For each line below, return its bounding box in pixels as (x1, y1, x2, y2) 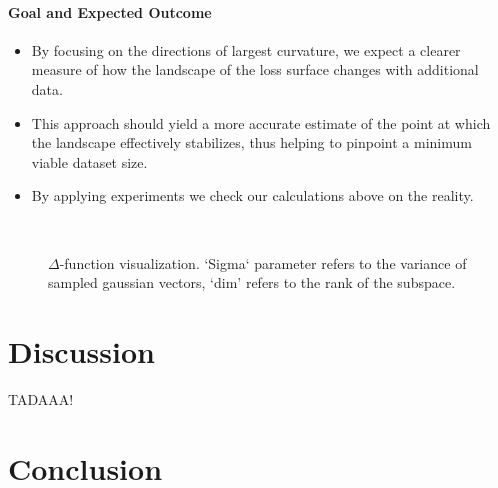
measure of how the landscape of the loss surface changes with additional (31, 59, 479, 80)
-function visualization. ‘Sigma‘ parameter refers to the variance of (59, 252, 467, 273)
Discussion (8, 330, 155, 371)
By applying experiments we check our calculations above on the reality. (31, 185, 474, 206)
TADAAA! (8, 388, 74, 409)
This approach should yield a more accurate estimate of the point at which (31, 112, 491, 133)
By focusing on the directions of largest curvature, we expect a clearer (31, 39, 461, 60)
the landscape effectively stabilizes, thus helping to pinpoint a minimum (31, 132, 472, 153)
